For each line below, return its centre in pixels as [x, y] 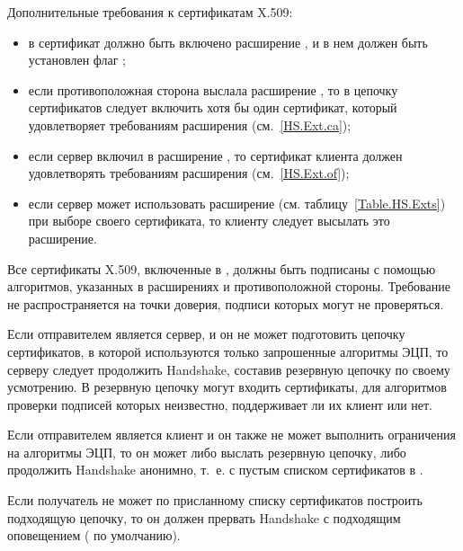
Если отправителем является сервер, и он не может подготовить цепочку [206, 334]
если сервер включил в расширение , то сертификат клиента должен [215, 155]
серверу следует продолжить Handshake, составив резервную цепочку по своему [229, 369]
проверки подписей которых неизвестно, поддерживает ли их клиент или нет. [220, 404]
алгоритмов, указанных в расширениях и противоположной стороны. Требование [229, 286]
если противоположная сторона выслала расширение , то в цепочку [213, 89]
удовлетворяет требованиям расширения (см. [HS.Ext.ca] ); [190, 124]
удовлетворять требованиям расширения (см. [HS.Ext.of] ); [189, 173]
